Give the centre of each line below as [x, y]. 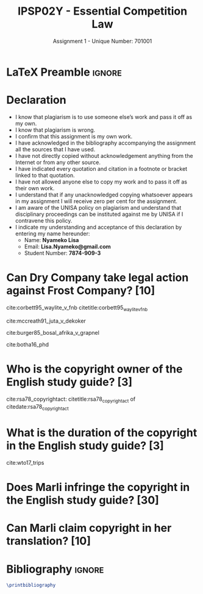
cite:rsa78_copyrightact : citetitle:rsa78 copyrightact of [71, 399]
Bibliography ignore [55, 569]
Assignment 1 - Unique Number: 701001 [102, 41]
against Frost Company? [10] [81, 291]
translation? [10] [49, 541]
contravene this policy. [44, 220]
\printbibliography [31, 585]
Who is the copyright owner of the [94, 369]
